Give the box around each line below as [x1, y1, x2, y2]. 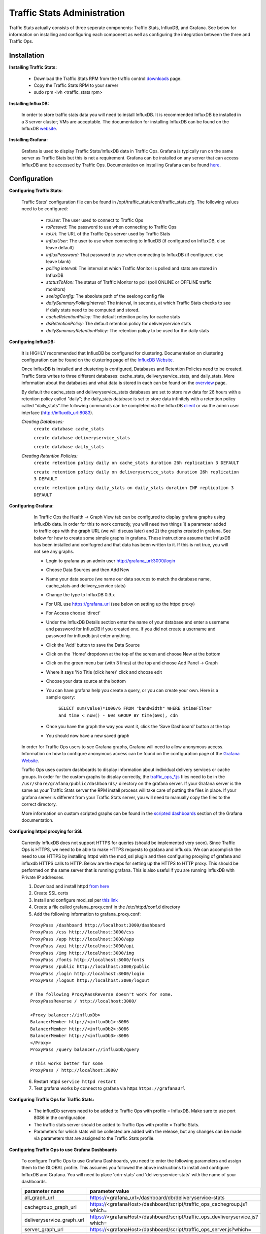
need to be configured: [21, 206, 68, 212]
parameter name [24, 1188, 64, 1195]
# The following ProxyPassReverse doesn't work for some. [30, 991, 173, 997]
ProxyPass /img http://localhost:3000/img [30, 950, 134, 956]
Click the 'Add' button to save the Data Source [46, 642, 140, 648]
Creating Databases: [21, 419, 64, 424]
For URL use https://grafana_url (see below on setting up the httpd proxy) [46, 601, 195, 607]
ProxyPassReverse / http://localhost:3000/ [30, 999, 137, 1004]
